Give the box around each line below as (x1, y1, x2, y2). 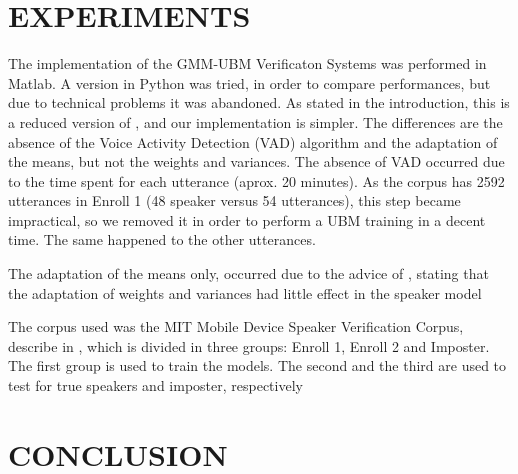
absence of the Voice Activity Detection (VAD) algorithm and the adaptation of (8, 131, 498, 152)
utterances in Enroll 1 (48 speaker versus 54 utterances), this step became (8, 190, 461, 211)
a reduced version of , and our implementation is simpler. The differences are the (8, 111, 503, 132)
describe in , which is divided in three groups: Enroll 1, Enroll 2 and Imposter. (8, 335, 490, 356)
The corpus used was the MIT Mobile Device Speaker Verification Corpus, (8, 316, 464, 337)
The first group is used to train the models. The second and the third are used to (8, 355, 507, 376)
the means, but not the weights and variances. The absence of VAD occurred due (8, 151, 505, 172)
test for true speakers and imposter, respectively (8, 375, 303, 396)
